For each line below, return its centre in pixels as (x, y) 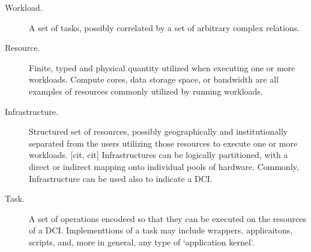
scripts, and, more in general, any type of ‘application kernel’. (142, 242)
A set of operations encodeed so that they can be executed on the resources (168, 218)
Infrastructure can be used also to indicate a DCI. (121, 178)
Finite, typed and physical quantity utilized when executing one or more (162, 67)
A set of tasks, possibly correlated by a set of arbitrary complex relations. (165, 27)
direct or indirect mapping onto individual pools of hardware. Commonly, (164, 166)
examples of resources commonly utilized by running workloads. (146, 91)
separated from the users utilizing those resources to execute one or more (163, 143)
